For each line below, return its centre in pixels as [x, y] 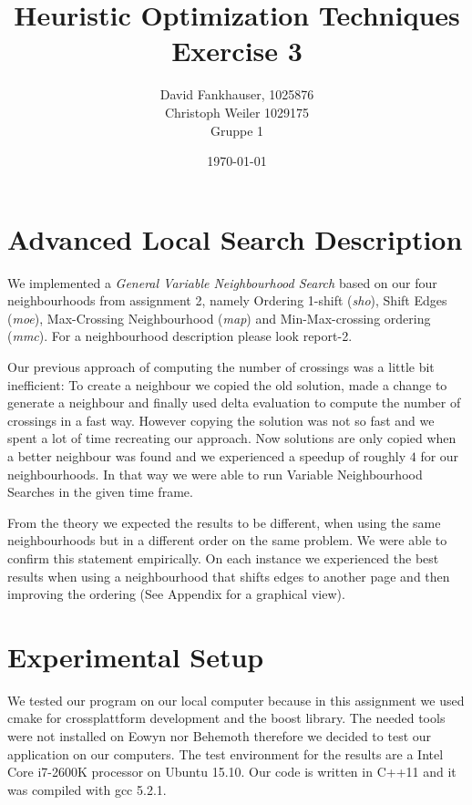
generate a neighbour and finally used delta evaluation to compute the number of [234, 402]
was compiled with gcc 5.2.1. [87, 789]
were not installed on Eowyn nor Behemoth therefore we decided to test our [220, 736]
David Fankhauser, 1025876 [237, 94]
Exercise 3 [237, 51]
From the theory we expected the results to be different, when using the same [224, 522]
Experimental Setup [136, 656]
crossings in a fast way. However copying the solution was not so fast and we [221, 420]
